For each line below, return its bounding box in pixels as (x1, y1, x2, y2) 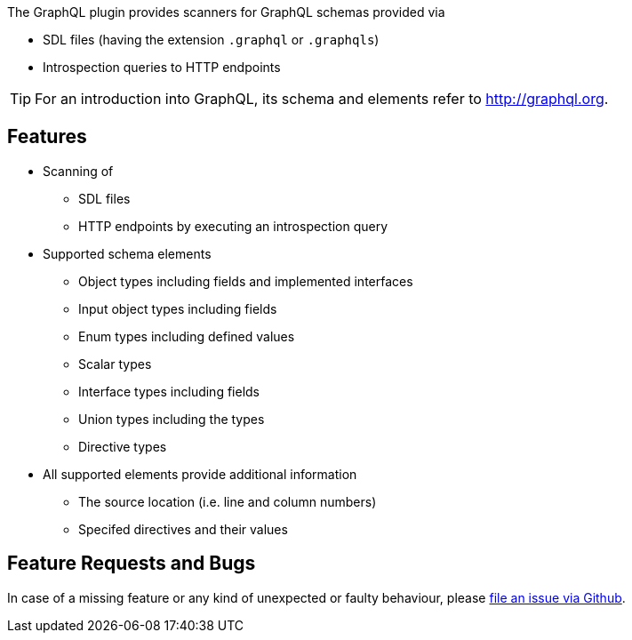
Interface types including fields (78, 383, 260, 399)
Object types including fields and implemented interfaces (78, 273, 413, 289)
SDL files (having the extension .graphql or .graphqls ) (43, 32, 380, 47)
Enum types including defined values (78, 328, 295, 344)
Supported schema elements (43, 245, 212, 261)
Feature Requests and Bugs (7, 552, 256, 575)
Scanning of (43, 163, 114, 179)
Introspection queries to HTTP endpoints (43, 60, 281, 75)
